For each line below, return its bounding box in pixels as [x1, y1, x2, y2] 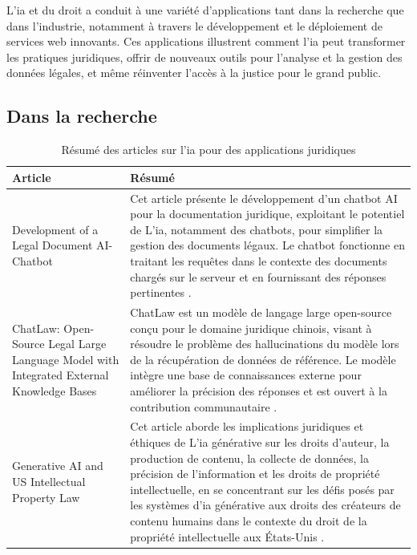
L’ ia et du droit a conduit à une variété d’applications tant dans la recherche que [6, 2, 404, 18]
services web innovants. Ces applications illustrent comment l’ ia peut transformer [6, 33, 406, 50]
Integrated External [12, 367, 109, 383]
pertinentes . [130, 284, 192, 301]
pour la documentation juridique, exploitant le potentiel [130, 205, 405, 222]
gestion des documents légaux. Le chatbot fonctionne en [130, 237, 405, 253]
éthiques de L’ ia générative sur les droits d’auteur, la [130, 434, 390, 451]
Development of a [12, 221, 99, 237]
